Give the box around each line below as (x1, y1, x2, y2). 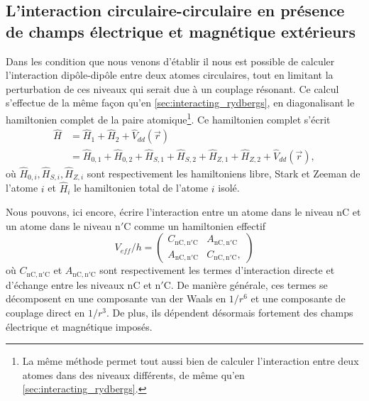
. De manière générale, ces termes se (170, 277, 328, 292)
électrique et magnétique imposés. (6, 319, 153, 334)
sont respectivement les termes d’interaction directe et (99, 263, 335, 278)
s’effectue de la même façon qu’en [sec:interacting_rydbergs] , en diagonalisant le (6, 95, 355, 110)
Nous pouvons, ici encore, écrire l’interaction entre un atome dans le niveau (6, 204, 334, 219)
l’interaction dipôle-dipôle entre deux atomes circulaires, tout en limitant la (6, 67, 334, 82)
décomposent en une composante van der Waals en (6, 291, 226, 306)
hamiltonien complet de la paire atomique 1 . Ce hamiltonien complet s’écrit (6, 109, 331, 126)
